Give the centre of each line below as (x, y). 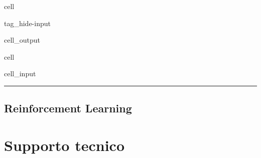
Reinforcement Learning (68, 108)
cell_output (22, 40)
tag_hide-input (27, 23)
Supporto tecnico (64, 145)
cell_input (20, 73)
